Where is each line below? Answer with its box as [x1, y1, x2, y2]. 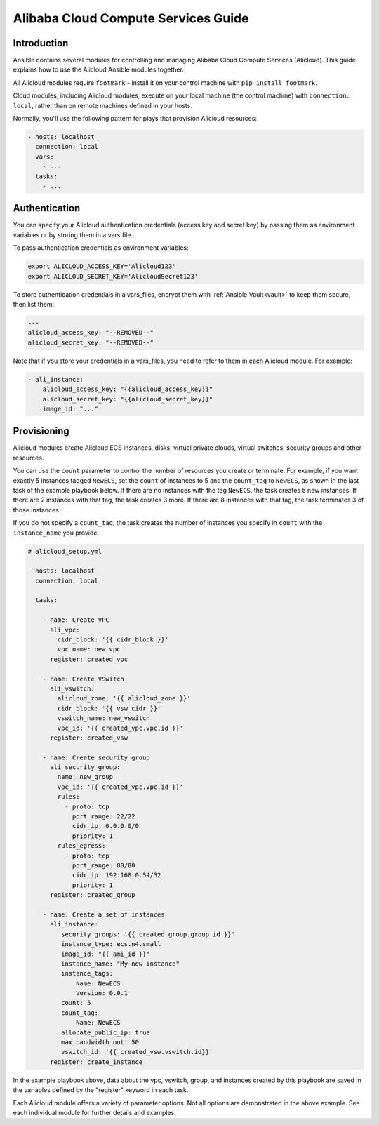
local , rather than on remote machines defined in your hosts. [13, 101, 193, 109]
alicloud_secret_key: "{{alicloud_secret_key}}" [42, 395, 213, 403]
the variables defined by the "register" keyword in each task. [13, 1086, 189, 1094]
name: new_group [57, 773, 114, 781]
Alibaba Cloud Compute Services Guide [13, 11, 249, 26]
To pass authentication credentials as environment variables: [13, 244, 189, 252]
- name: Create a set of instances [42, 910, 165, 919]
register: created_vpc [50, 655, 128, 663]
